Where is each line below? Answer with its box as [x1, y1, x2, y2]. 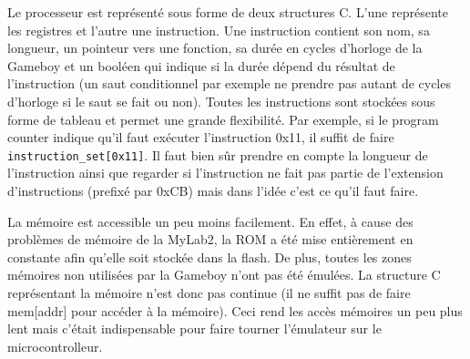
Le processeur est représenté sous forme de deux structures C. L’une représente [7, 3, 448, 21]
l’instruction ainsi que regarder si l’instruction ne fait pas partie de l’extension [7, 163, 444, 182]
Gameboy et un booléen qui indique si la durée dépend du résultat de [7, 56, 395, 75]
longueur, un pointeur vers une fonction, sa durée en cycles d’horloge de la [7, 38, 423, 57]
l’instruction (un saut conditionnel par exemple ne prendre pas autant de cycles [7, 74, 451, 93]
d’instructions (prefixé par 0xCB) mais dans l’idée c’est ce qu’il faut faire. [7, 181, 419, 200]
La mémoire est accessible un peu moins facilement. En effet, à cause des [7, 211, 414, 231]
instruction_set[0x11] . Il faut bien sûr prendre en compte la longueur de [7, 145, 428, 164]
